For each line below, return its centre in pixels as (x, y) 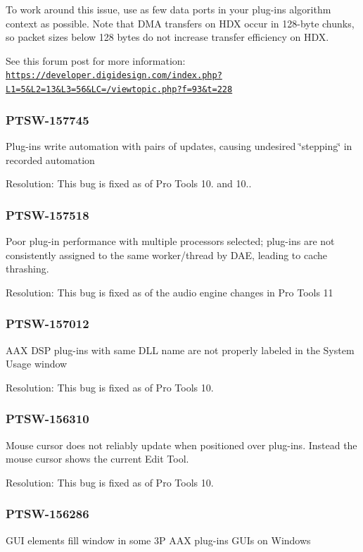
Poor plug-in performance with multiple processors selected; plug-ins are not (170, 240)
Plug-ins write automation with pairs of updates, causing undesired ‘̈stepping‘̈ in (179, 145)
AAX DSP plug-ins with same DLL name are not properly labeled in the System (180, 350)
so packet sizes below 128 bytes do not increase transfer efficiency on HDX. (167, 37)
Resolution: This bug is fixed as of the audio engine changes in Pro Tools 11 (170, 292)
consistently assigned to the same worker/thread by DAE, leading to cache (167, 255)
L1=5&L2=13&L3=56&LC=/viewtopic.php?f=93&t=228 (119, 90)
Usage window (37, 364)
